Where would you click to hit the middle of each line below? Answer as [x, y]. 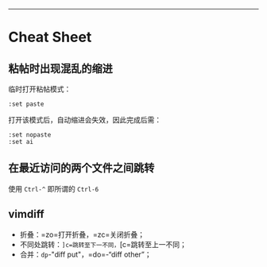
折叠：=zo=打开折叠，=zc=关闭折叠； [82, 234]
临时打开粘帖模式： [40, 89]
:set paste [26, 104]
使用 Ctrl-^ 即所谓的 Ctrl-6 [54, 188]
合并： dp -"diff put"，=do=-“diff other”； [86, 254]
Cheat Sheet [50, 37]
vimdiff [27, 214]
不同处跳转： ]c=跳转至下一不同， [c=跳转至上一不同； [103, 244]
